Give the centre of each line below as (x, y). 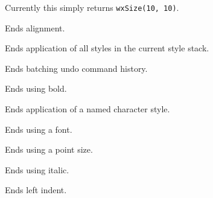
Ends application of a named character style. (87, 109)
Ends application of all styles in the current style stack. (107, 48)
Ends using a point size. (49, 149)
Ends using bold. (36, 88)
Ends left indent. (36, 190)
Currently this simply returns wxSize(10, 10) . (92, 7)
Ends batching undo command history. (76, 68)
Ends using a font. (39, 129)
